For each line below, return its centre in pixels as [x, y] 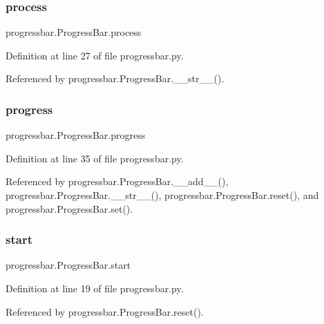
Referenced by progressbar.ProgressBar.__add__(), [117, 181]
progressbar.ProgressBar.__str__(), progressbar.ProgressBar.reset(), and [162, 195]
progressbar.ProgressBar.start [68, 265]
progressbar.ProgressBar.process [74, 32]
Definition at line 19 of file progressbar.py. [95, 288]
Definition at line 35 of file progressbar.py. [95, 158]
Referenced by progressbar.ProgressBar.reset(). [105, 311]
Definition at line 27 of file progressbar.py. [95, 55]
